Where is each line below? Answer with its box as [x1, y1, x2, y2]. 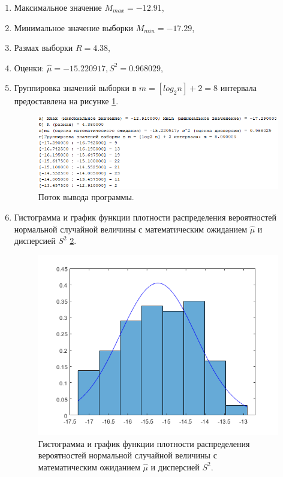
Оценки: [14, 61, 44, 74]
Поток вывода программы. [38, 191, 134, 203]
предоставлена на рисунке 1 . [14, 95, 119, 107]
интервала [220, 81, 257, 94]
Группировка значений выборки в [14, 81, 137, 94]
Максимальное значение [14, 1, 102, 13]
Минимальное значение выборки [14, 21, 133, 34]
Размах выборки [14, 41, 73, 54]
